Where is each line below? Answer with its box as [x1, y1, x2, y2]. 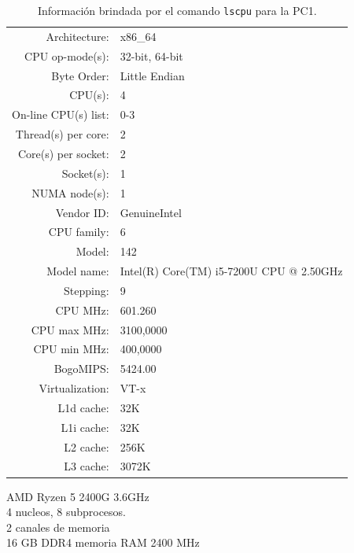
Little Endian [120, 67, 185, 83]
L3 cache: [64, 458, 109, 474]
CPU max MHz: [31, 321, 109, 337]
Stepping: [64, 282, 109, 298]
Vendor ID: [55, 204, 109, 220]
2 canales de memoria [6, 518, 110, 535]
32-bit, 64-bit [120, 47, 183, 64]
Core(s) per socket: [17, 145, 109, 161]
